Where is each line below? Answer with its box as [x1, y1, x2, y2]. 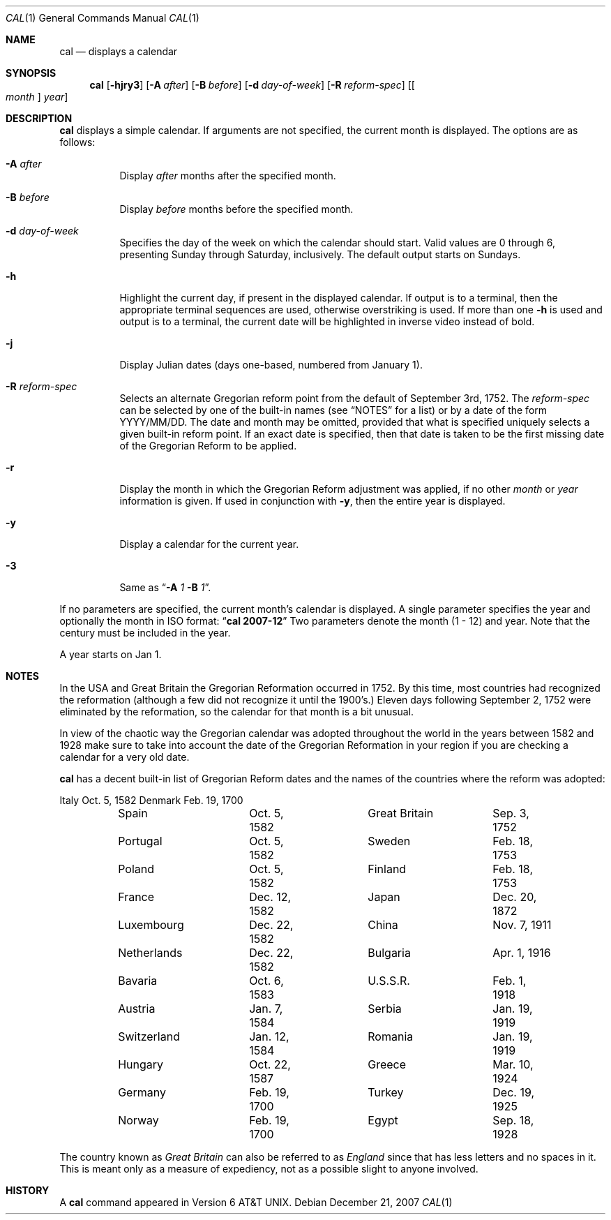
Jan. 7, [249, 1002, 283, 1016]
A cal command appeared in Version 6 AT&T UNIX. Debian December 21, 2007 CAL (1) [59, 1196, 453, 1208]
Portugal [118, 834, 163, 848]
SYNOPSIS [6, 67, 56, 79]
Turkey [368, 1085, 404, 1099]
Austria [118, 1002, 156, 1016]
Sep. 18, [492, 1113, 534, 1127]
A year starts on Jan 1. [59, 648, 162, 660]
